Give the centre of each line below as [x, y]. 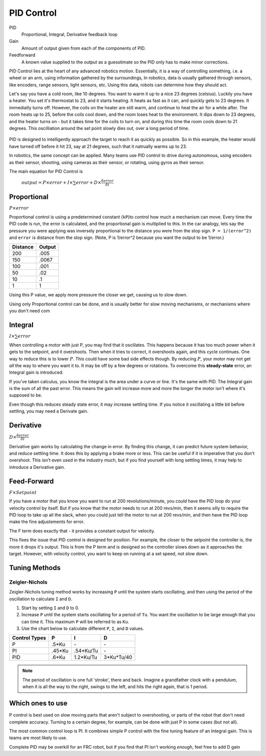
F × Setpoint [23, 492]
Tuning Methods [35, 568]
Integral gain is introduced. [36, 372]
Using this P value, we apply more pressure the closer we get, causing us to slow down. [98, 295]
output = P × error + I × [47, 183]
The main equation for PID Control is [46, 171]
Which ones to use [38, 704]
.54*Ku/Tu [86, 651]
